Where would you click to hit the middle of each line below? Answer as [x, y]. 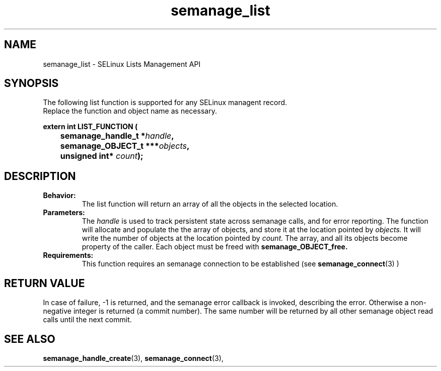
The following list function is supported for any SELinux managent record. [165, 103]
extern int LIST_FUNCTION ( [90, 127]
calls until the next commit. [87, 320]
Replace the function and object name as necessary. [130, 111]
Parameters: [64, 213]
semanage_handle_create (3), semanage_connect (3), [133, 358]
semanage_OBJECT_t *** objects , [125, 146]
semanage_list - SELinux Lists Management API [122, 64]
